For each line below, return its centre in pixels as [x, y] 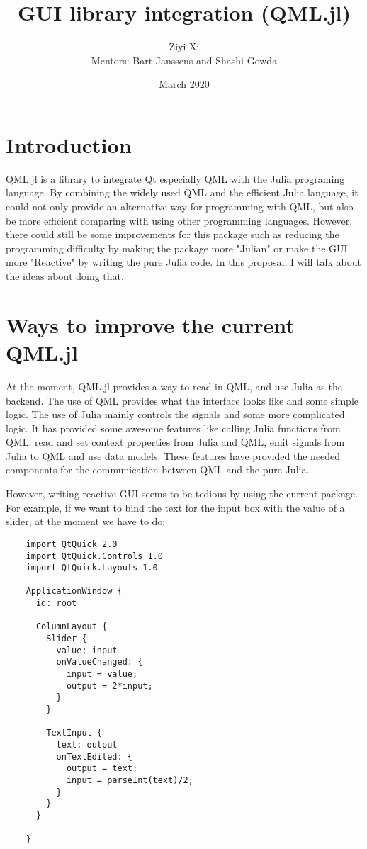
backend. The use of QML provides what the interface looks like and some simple [182, 400]
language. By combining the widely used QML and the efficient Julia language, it [182, 192]
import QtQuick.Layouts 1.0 [92, 568]
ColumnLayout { [72, 627]
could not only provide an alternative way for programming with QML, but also [180, 207]
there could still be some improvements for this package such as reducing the [173, 234]
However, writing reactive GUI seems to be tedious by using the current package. [182, 494]
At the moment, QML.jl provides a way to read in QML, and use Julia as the [174, 386]
